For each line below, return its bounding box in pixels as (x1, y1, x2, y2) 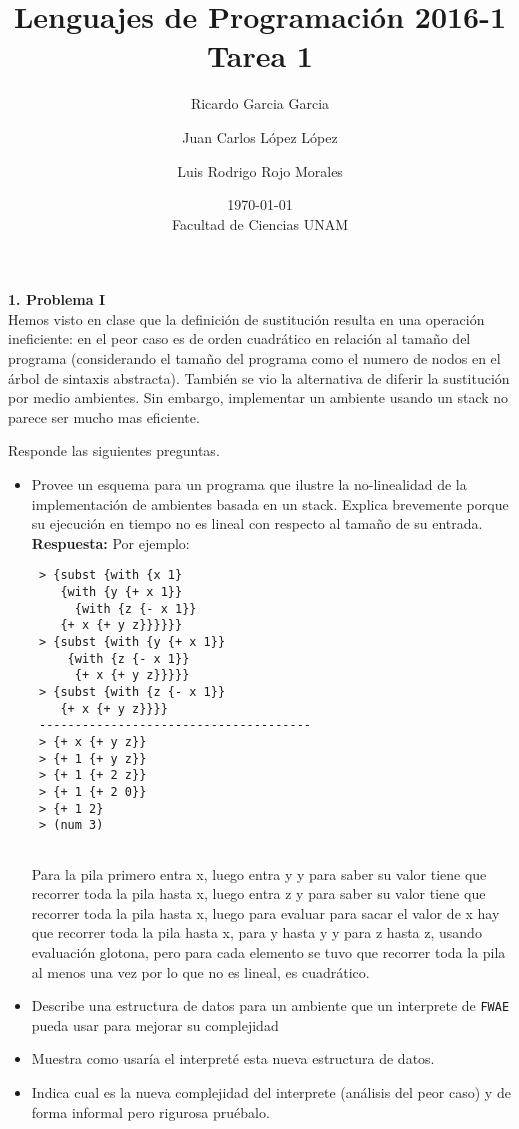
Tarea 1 (207, 35, 313, 76)
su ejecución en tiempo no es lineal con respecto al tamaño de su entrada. (31, 513, 483, 534)
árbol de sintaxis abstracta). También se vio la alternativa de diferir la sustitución (8, 367, 510, 388)
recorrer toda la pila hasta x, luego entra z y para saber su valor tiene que (31, 883, 486, 904)
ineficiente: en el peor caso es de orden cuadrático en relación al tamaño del (8, 328, 471, 349)
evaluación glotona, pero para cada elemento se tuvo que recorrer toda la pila (31, 941, 506, 962)
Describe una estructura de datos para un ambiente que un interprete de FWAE (31, 995, 510, 1016)
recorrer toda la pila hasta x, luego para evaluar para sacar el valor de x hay (31, 902, 500, 923)
